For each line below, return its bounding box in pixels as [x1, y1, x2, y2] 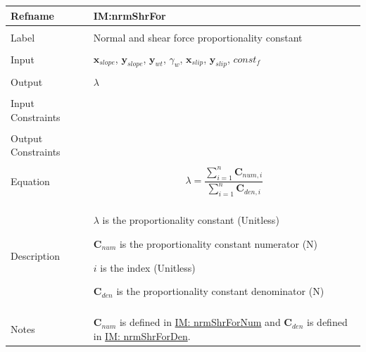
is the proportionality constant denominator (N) [116, 284, 324, 298]
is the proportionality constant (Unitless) [102, 213, 279, 227]
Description [11, 248, 60, 263]
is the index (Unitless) [100, 260, 196, 275]
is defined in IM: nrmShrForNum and [119, 315, 281, 329]
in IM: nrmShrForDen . [93, 328, 191, 343]
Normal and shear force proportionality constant [93, 30, 303, 44]
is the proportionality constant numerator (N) [119, 237, 318, 251]
